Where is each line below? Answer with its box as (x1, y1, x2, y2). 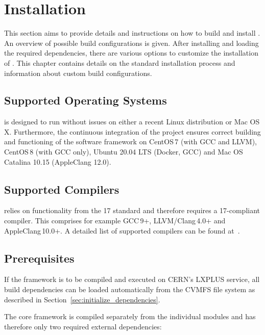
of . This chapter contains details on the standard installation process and (4, 57, 235, 68)
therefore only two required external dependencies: (4, 321, 162, 331)
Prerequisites (4, 250, 75, 266)
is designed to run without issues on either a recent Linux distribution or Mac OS (4, 116, 260, 127)
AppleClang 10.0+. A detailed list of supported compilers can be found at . (4, 225, 240, 236)
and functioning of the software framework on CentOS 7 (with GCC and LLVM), (4, 136, 257, 147)
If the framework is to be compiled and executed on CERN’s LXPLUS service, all (4, 274, 260, 285)
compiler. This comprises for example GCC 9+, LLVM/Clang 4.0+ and (4, 215, 226, 226)
